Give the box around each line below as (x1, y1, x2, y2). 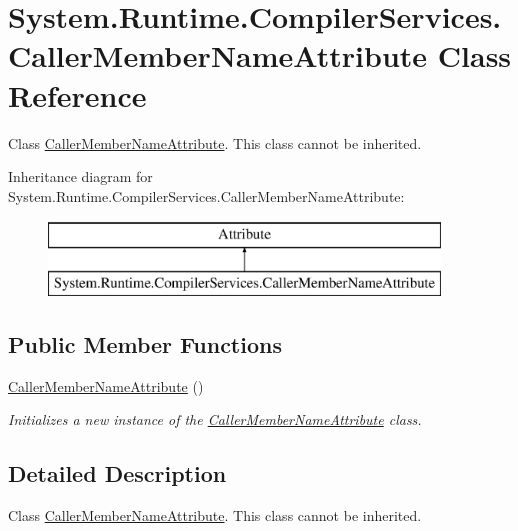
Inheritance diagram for (8, 166, 153, 187)
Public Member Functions (8, 328, 282, 359)
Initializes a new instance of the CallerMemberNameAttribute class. (8, 409, 422, 430)
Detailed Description (8, 458, 227, 489)
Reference (8, 74, 147, 115)
